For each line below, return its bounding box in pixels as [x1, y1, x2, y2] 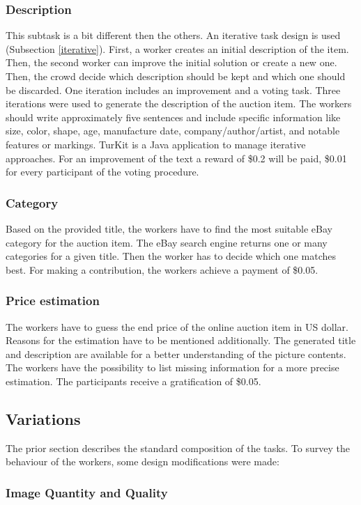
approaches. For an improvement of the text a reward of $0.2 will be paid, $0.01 [6, 150, 347, 165]
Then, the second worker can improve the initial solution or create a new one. [6, 55, 337, 70]
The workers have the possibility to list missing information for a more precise [6, 360, 339, 375]
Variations [6, 407, 81, 429]
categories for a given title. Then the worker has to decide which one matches [6, 249, 336, 263]
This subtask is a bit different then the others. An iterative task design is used [6, 28, 341, 42]
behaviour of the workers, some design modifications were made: [6, 454, 279, 469]
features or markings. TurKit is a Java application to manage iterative [6, 137, 306, 151]
